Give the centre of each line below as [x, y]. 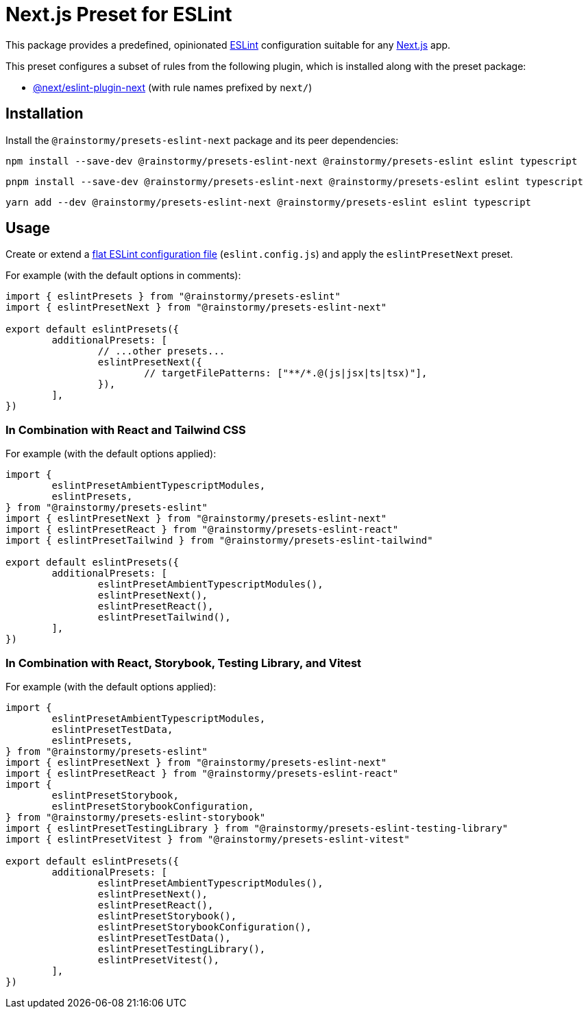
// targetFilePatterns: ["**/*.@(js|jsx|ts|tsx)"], [286, 373]
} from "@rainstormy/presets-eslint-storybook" [136, 817]
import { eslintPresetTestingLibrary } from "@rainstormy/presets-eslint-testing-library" [257, 828]
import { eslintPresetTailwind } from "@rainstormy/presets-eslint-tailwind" [219, 541]
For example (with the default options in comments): [123, 276]
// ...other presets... [161, 351]
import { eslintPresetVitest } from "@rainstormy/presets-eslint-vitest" [208, 839]
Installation [45, 114]
